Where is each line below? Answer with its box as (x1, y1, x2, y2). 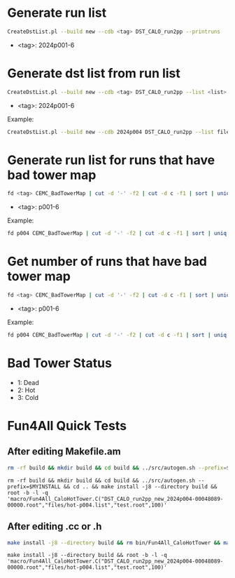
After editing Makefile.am (7, 445, 121, 457)
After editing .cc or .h (7, 520, 102, 532)
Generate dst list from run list (7, 65, 180, 81)
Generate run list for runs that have (7, 152, 215, 168)
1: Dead (17, 378, 40, 387)
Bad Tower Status (7, 356, 112, 371)
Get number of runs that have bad (7, 254, 208, 269)
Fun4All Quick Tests (7, 418, 127, 433)
